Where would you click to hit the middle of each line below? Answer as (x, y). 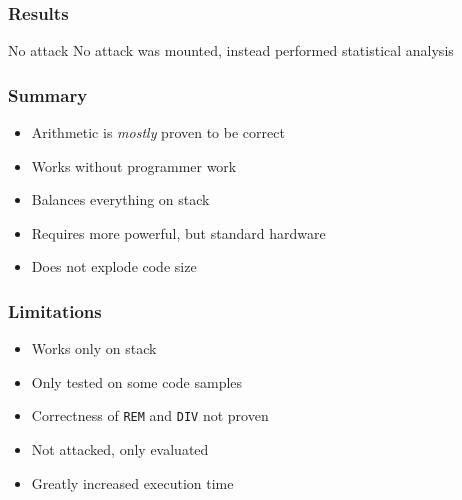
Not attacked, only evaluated (120, 449)
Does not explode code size (114, 266)
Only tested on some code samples (137, 381)
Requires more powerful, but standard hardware (178, 232)
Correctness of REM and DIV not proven (150, 415)
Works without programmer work (134, 165)
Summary (48, 94)
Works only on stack (94, 348)
